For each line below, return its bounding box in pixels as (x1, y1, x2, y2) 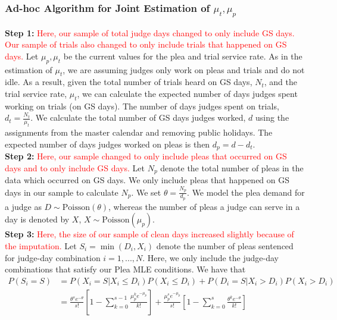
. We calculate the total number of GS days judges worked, (30, 111, 246, 124)
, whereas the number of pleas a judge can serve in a (108, 200, 300, 212)
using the (255, 111, 289, 124)
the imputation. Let (5, 239, 77, 252)
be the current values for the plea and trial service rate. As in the (63, 49, 302, 62)
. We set (131, 186, 161, 198)
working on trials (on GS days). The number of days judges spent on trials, (5, 99, 279, 112)
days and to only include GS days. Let (5, 161, 145, 174)
